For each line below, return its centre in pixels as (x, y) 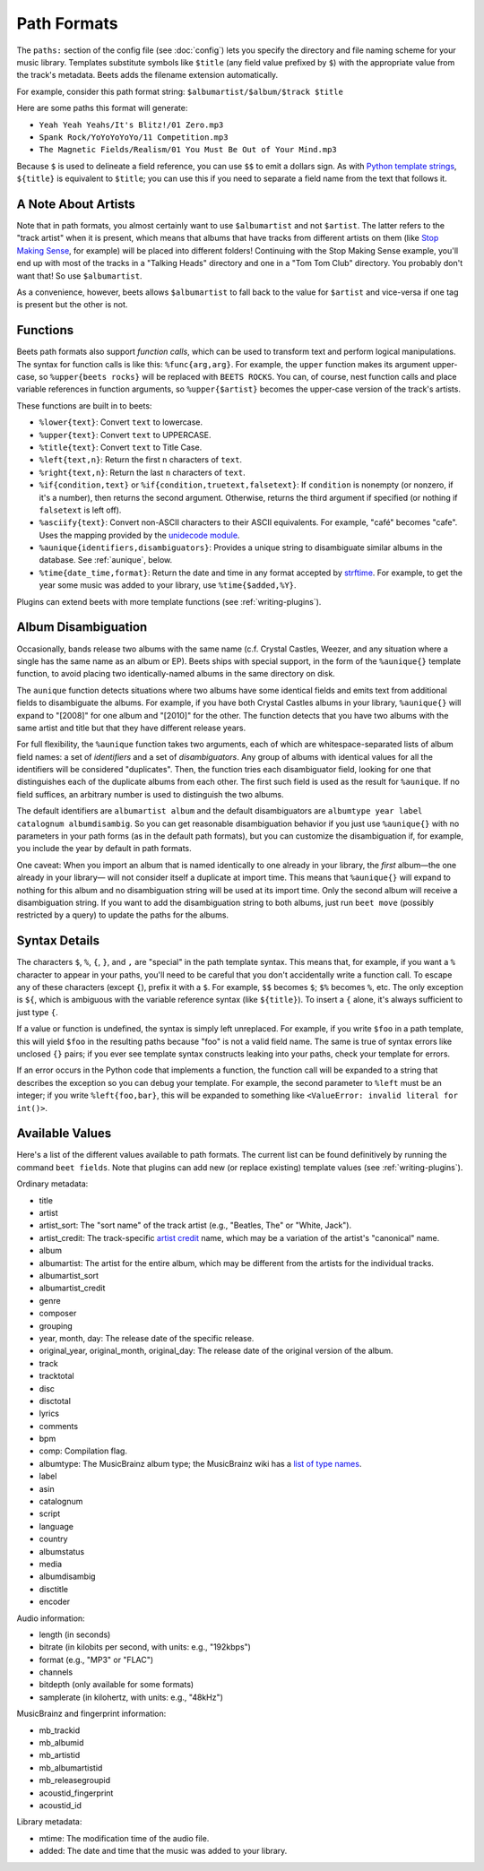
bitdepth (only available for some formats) (117, 1685)
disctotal (55, 1401)
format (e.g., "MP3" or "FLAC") (96, 1660)
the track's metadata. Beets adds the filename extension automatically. (147, 75)
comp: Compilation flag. (83, 1451)
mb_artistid (60, 1755)
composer (58, 1314)
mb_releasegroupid (75, 1780)
